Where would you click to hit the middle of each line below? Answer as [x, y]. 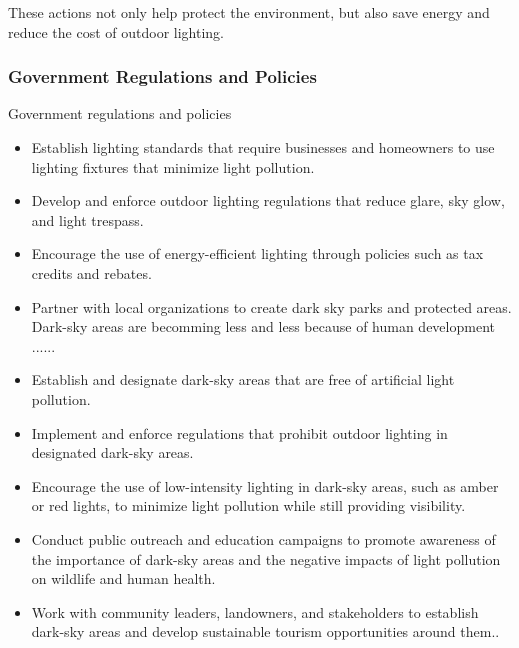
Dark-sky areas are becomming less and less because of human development [263, 326]
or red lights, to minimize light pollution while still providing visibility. [248, 505]
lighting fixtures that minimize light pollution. [173, 166]
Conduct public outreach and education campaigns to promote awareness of [263, 538]
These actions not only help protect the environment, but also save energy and [249, 12]
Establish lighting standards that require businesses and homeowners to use [263, 147]
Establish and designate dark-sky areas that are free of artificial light [243, 379]
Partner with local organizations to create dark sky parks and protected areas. [271, 306]
